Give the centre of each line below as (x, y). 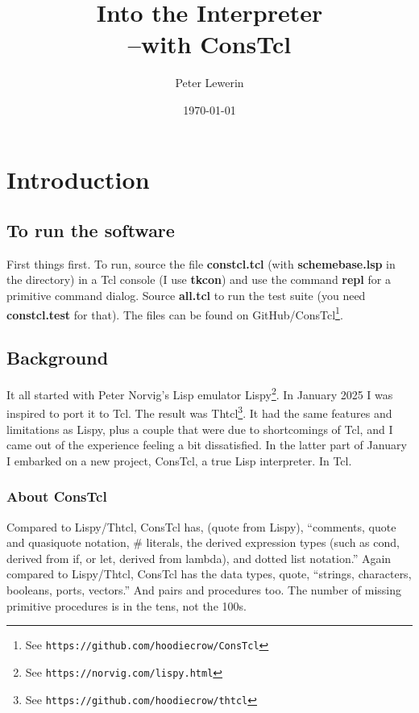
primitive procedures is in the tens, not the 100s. (127, 605)
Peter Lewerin (209, 83)
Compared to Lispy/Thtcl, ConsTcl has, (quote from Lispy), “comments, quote (201, 526)
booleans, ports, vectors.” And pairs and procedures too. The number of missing (204, 590)
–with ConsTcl (209, 44)
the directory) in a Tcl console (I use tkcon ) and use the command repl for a (199, 279)
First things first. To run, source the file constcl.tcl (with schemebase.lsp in (201, 263)
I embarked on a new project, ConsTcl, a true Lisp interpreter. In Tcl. (179, 460)
